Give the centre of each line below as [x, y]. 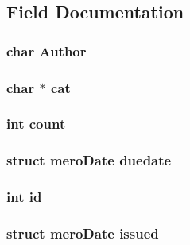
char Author [47, 51]
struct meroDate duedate [89, 160]
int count [36, 124]
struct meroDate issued [83, 233]
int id [24, 197]
